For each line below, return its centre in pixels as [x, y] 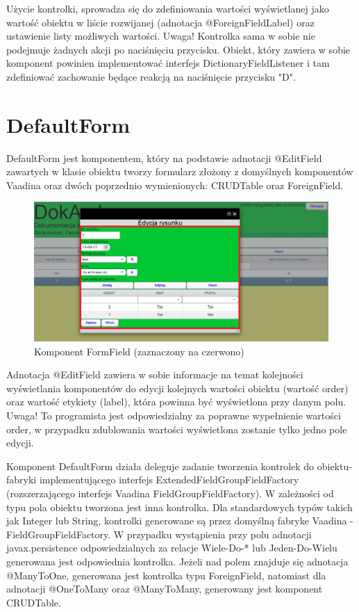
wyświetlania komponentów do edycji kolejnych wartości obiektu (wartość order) [177, 388]
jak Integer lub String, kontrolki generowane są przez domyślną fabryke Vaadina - [180, 521]
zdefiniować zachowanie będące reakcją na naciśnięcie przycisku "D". [151, 76]
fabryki [22, 480]
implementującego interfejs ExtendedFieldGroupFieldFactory [169, 480]
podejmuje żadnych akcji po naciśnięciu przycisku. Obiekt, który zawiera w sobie [178, 49]
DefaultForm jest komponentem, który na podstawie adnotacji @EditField [164, 158]
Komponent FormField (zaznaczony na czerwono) [139, 351]
